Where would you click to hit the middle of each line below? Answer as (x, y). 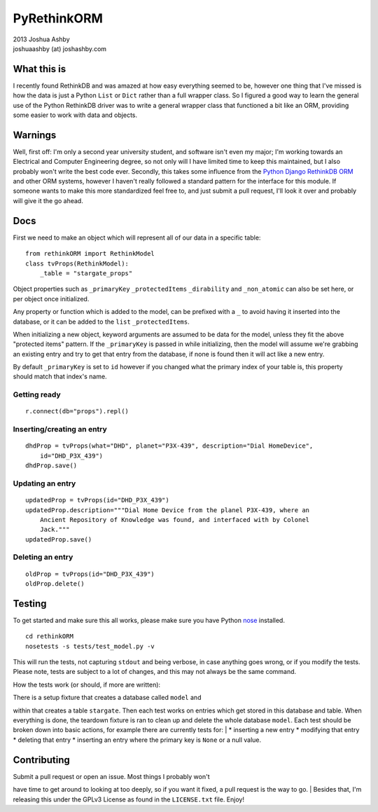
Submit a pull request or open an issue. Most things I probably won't (111, 776)
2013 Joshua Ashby (41, 39)
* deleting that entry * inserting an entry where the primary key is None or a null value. (137, 740)
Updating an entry (44, 483)
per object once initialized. (51, 298)
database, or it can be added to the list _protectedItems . (101, 322)
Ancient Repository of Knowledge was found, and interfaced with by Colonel (175, 519)
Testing (30, 604)
